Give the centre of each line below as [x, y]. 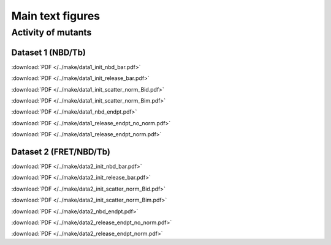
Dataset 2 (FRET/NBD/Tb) [61, 152]
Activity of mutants [51, 32]
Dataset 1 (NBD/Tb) [48, 52]
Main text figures [56, 16]
